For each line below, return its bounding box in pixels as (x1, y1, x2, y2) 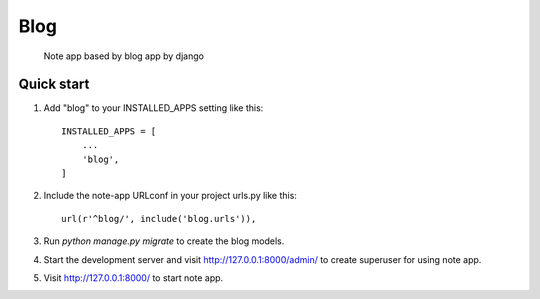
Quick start (18, 76, 90, 93)
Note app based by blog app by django (43, 50, 205, 62)
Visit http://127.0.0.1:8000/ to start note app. (43, 271, 224, 284)
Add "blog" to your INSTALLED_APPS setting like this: (43, 102, 264, 114)
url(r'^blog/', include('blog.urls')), (61, 213, 257, 224)
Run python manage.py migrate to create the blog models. (43, 235, 285, 247)
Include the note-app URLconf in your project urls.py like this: (43, 190, 297, 202)
